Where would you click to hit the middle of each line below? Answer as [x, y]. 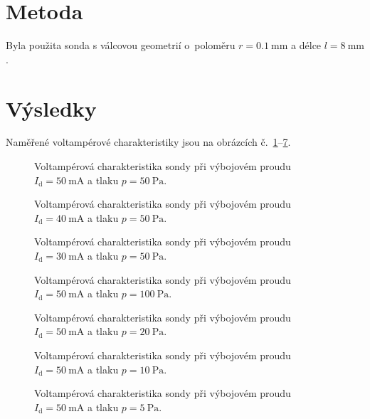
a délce [306, 45]
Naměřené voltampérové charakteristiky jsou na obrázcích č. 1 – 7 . [148, 142]
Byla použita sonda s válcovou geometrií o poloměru [121, 45]
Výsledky [51, 108]
